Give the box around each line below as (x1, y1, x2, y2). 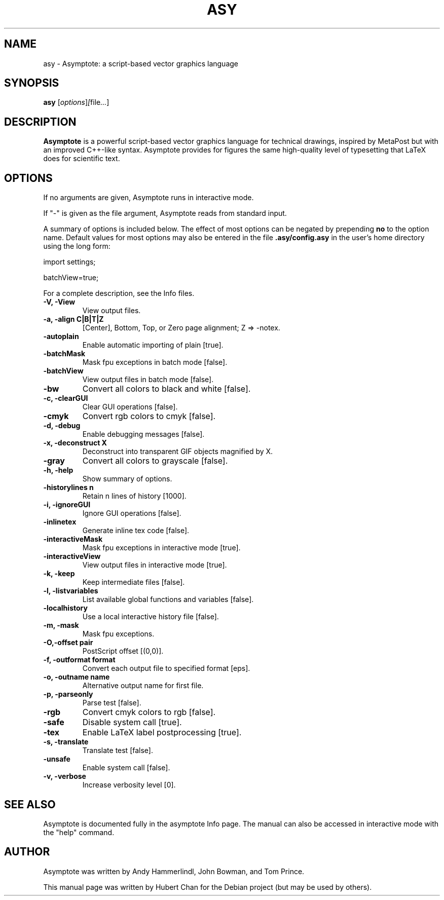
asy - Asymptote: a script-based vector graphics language (43, 59, 239, 68)
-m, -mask (43, 621, 79, 630)
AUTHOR (4, 845, 50, 858)
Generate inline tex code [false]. (82, 526, 190, 535)
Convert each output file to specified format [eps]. (82, 664, 250, 673)
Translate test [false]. (82, 746, 153, 755)
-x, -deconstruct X (43, 438, 107, 447)
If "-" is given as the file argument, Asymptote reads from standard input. (43, 209, 287, 218)
